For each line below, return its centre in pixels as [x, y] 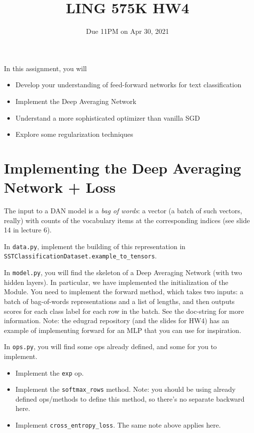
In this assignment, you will [46, 68]
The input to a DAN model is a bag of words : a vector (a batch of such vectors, [123, 210]
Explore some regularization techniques [74, 134]
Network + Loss [60, 187]
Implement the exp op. [50, 372]
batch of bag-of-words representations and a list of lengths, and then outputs [119, 301]
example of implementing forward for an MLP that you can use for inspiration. [123, 330]
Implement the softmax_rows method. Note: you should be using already [126, 389]
